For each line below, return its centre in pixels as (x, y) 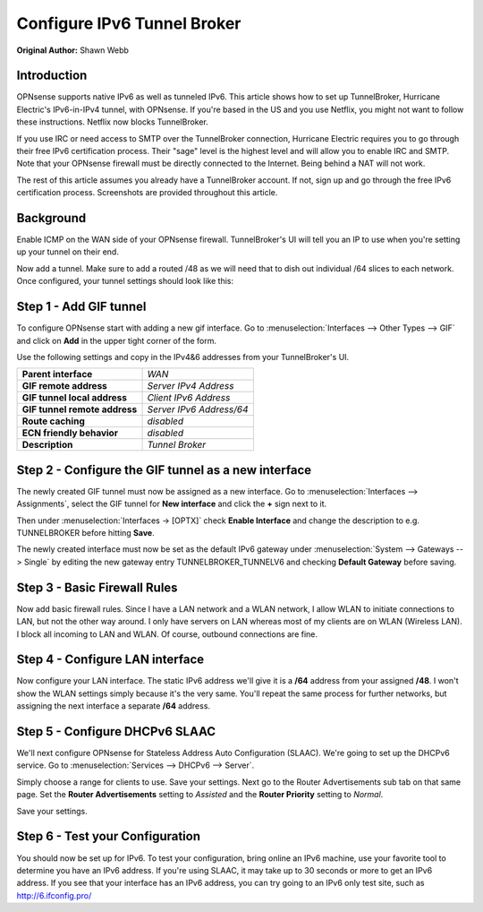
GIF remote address (64, 386)
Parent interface (57, 374)
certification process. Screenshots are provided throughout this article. (147, 193)
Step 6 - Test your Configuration (109, 836)
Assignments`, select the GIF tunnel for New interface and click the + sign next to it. (172, 504)
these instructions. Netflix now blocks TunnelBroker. (113, 122)
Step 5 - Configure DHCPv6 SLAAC (116, 731)
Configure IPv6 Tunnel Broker (129, 23)
